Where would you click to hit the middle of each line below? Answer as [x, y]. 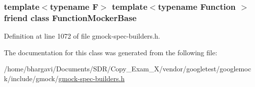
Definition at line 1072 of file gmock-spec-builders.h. [82, 36]
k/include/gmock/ [31, 78]
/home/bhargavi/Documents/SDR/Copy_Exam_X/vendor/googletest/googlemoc [127, 69]
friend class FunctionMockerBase [70, 17]
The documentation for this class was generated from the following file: [111, 52]
